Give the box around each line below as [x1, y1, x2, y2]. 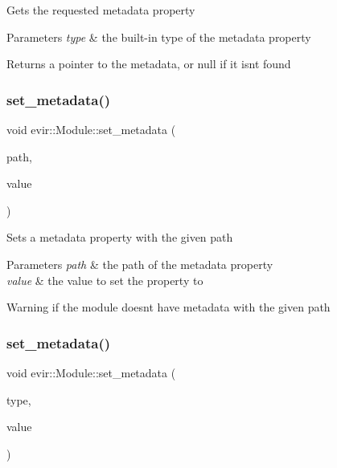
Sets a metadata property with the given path [6, 229, 233, 246]
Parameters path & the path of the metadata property [6, 255, 273, 272]
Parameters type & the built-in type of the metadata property [6, 28, 311, 45]
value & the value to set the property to [6, 271, 203, 288]
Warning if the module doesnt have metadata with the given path [6, 299, 331, 315]
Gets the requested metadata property [6, 2, 195, 18]
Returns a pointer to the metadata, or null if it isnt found [6, 55, 291, 72]
